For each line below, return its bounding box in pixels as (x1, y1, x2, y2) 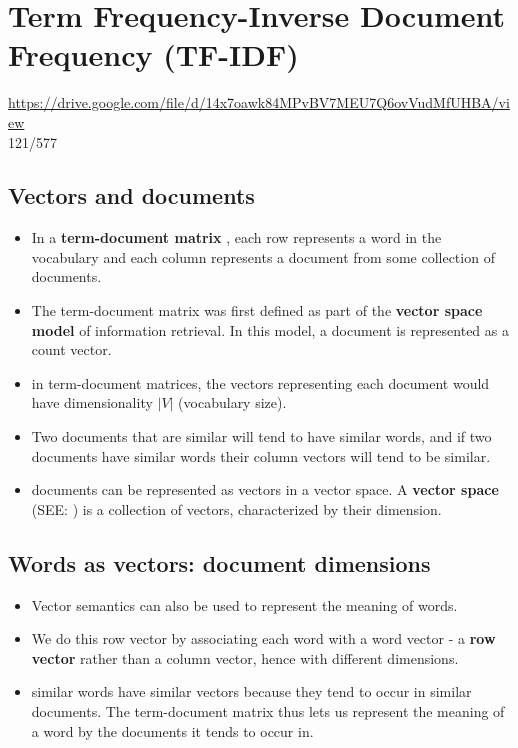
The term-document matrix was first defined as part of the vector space (31, 300, 483, 321)
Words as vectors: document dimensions (8, 547, 431, 578)
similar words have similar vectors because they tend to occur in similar (31, 681, 472, 702)
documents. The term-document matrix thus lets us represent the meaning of (31, 701, 505, 721)
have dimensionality (31, 392, 153, 413)
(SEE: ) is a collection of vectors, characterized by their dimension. (31, 498, 442, 519)
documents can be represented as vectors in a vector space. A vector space (31, 479, 499, 500)
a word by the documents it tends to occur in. (31, 720, 314, 741)
